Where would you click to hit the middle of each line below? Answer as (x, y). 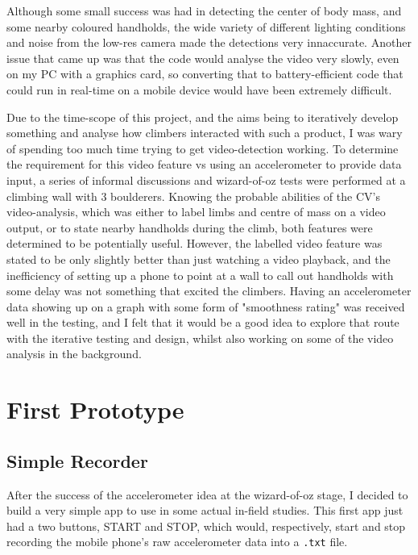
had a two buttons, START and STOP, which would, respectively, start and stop (206, 526)
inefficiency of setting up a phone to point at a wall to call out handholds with (200, 275)
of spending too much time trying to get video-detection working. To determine (203, 148)
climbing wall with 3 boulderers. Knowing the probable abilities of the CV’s (193, 196)
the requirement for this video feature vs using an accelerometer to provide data (204, 164)
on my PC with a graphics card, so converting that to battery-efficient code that (205, 74)
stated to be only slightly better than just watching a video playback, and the (199, 259)
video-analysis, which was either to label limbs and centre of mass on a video (196, 212)
